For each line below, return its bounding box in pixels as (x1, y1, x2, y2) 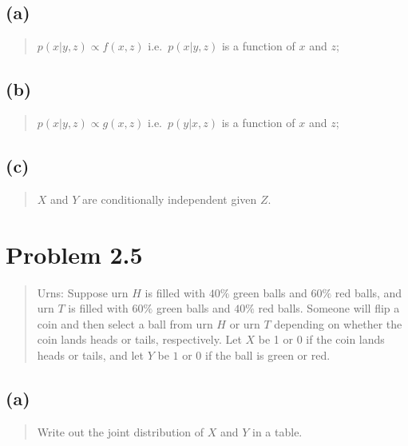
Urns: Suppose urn (37, 284, 129, 301)
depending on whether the (274, 315, 402, 332)
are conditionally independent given (82, 190, 257, 207)
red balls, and (335, 284, 402, 301)
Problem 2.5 (6, 237, 143, 270)
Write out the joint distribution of (37, 423, 204, 440)
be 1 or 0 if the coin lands (258, 331, 385, 348)
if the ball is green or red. (204, 346, 331, 363)
